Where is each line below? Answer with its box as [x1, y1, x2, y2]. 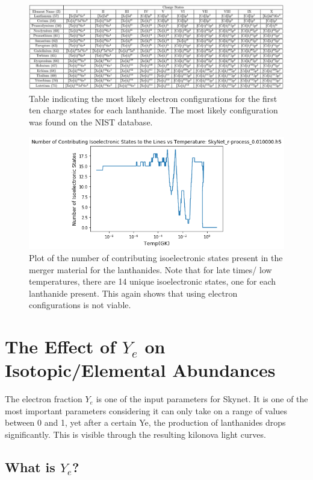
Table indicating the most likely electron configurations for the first [29, 92, 277, 104]
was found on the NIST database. [29, 115, 153, 128]
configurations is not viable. [29, 298, 131, 311]
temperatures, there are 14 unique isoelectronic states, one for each [29, 275, 276, 288]
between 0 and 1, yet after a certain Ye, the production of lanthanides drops [5, 416, 286, 429]
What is [5, 457, 55, 476]
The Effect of [5, 334, 116, 359]
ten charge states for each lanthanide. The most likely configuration [29, 104, 278, 116]
